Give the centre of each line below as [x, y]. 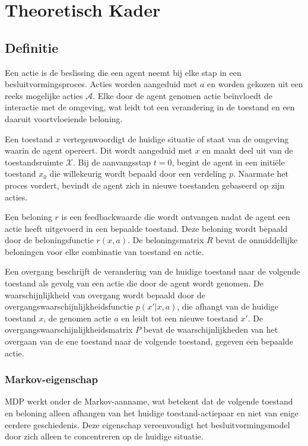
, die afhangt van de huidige [228, 306]
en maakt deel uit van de [248, 150]
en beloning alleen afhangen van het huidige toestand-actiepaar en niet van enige [152, 413]
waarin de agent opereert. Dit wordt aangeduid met [99, 150]
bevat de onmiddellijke [257, 240]
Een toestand [29, 138]
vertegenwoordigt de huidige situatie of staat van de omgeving [176, 138]
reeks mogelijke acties [44, 95]
